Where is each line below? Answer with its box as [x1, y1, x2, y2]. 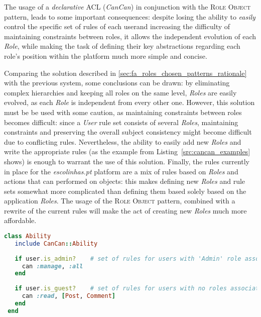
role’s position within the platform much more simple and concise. [4, 50, 207, 61]
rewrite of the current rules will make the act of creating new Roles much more [4, 205, 247, 216]
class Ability [4, 233, 51, 240]
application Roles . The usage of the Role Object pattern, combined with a [4, 195, 235, 206]
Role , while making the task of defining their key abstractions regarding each [4, 41, 240, 51]
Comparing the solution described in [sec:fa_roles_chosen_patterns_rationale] [4, 67, 247, 78]
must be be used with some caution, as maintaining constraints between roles [4, 107, 242, 117]
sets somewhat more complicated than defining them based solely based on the [4, 185, 246, 196]
